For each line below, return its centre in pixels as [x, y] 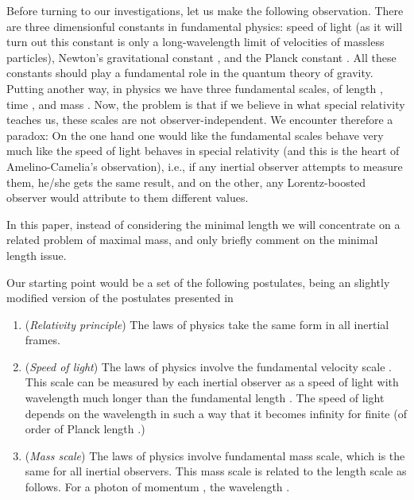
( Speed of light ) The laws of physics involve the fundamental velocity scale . [208, 366]
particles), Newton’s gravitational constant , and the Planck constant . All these [201, 57]
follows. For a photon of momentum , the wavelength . [157, 487]
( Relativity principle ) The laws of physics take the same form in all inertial [207, 324]
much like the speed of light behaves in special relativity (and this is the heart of [203, 151]
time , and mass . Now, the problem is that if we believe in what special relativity [206, 104]
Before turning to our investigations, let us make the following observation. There [205, 10]
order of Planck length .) [85, 429]
